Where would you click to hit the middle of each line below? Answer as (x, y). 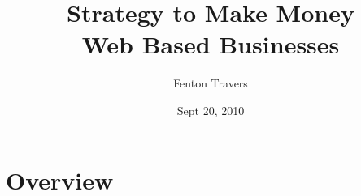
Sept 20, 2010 (211, 110)
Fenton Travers (211, 83)
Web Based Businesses (211, 44)
